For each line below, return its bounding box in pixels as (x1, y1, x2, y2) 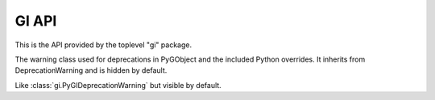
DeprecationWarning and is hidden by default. (14, 66, 168, 75)
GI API (14, 12, 57, 30)
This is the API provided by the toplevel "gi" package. (14, 40, 193, 50)
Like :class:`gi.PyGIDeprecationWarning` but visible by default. (14, 80, 222, 90)
